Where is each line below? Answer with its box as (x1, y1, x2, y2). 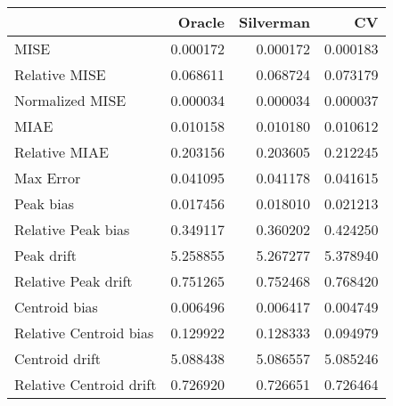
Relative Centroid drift (14, 374, 157, 394)
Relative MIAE (14, 142, 109, 162)
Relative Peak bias (14, 219, 130, 240)
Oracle (177, 12, 225, 32)
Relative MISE (14, 64, 106, 85)
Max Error (14, 167, 81, 188)
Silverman (238, 12, 311, 32)
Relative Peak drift (14, 271, 133, 291)
